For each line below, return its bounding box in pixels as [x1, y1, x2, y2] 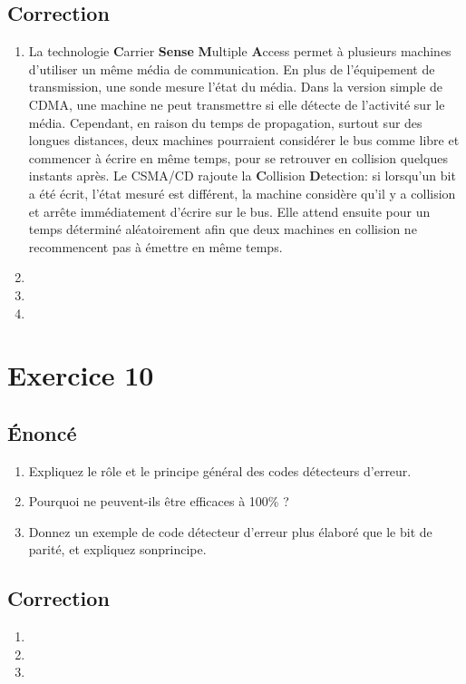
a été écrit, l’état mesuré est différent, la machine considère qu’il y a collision [28, 183, 456, 202]
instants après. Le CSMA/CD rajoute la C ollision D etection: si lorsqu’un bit [28, 166, 456, 185]
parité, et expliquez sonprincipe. [28, 540, 207, 559]
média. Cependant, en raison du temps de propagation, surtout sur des [28, 112, 422, 132]
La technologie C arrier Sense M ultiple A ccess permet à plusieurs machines [28, 42, 451, 61]
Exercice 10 [7, 357, 154, 394]
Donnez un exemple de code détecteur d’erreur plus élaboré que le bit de [28, 522, 432, 541]
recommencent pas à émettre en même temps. [28, 237, 283, 256]
